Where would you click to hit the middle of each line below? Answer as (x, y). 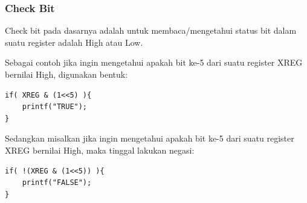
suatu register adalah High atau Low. (74, 42)
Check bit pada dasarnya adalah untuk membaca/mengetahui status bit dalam (151, 30)
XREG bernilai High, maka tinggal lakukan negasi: (100, 150)
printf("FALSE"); (57, 183)
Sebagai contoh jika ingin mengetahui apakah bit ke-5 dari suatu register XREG (154, 62)
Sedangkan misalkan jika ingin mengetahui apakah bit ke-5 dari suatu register (150, 138)
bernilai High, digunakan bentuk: (66, 74)
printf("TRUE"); (55, 107)
